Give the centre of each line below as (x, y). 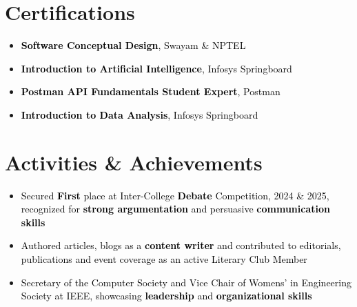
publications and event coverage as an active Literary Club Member (164, 259)
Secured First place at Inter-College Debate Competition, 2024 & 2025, (175, 195)
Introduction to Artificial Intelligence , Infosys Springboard (156, 68)
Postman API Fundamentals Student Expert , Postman (151, 91)
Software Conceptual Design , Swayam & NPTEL (133, 45)
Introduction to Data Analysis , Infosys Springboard (140, 114)
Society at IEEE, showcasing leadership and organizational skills (166, 296)
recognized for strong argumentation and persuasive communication (175, 209)
